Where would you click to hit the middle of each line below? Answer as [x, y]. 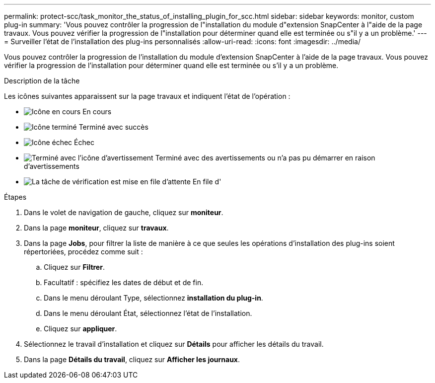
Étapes [15, 197]
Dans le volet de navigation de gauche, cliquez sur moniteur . [124, 212]
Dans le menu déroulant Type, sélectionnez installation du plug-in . [153, 298]
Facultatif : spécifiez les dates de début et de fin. [124, 282]
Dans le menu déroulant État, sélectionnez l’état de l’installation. [148, 313]
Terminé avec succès [113, 127]
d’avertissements [52, 166]
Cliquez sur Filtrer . [74, 267]
